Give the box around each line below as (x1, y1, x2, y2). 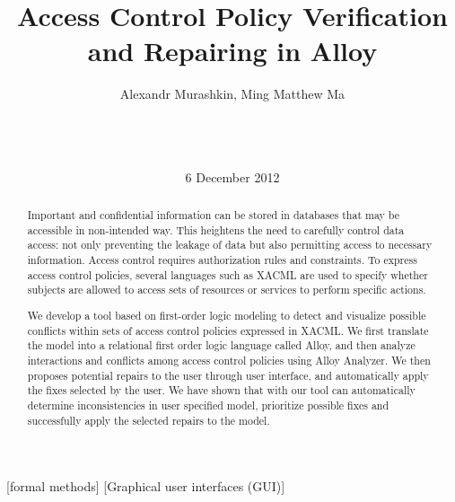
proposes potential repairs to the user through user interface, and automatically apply (27, 367, 429, 383)
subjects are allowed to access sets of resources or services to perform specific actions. (27, 282, 426, 297)
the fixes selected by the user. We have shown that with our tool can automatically (27, 383, 416, 398)
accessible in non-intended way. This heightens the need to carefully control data (27, 222, 405, 237)
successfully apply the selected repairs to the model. (27, 412, 270, 427)
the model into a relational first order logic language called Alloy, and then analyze (27, 338, 416, 353)
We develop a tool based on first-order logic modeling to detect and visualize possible (27, 307, 426, 322)
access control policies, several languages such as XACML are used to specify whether (27, 267, 428, 282)
